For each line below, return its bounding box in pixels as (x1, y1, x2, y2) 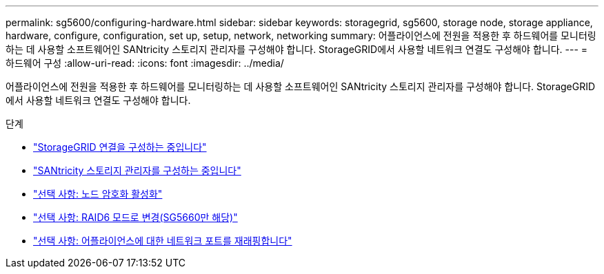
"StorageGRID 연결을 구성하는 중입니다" (33, 141, 207, 153)
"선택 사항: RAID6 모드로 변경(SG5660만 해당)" (33, 211, 238, 223)
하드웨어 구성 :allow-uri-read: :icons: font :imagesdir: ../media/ (6, 57, 284, 69)
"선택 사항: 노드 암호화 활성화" (33, 188, 163, 200)
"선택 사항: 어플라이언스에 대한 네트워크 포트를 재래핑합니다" (33, 235, 292, 246)
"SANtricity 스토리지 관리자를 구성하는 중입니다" (33, 165, 241, 176)
